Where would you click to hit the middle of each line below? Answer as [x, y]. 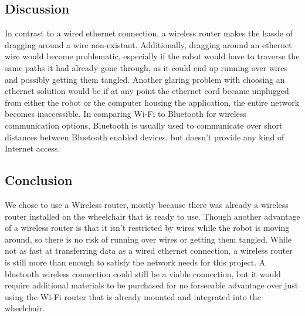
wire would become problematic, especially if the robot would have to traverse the [152, 56]
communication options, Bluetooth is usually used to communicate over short [144, 125]
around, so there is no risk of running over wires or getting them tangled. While [148, 239]
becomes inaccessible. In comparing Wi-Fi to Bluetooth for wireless [126, 114]
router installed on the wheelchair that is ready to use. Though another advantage [152, 216]
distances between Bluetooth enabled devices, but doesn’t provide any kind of [145, 137]
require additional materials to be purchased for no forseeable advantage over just [152, 285]
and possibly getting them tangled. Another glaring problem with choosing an [145, 79]
